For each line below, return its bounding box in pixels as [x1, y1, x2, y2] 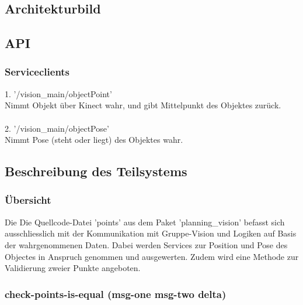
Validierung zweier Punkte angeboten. [5, 262, 141, 274]
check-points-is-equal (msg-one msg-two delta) [5, 286, 227, 301]
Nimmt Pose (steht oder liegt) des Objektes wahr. [5, 133, 183, 146]
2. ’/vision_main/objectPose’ [5, 122, 109, 134]
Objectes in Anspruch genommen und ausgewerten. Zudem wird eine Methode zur [5, 250, 299, 262]
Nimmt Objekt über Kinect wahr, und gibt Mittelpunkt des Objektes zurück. [5, 99, 281, 111]
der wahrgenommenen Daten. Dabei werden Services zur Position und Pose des [5, 238, 288, 251]
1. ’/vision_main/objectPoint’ [5, 87, 112, 100]
